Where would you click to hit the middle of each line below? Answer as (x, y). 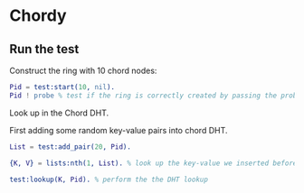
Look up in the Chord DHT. (59, 113)
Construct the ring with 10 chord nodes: (83, 70)
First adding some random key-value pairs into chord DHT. (119, 130)
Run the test (44, 49)
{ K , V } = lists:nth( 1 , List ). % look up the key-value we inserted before (153, 163)
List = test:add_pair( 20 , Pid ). (70, 147)
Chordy (38, 16)
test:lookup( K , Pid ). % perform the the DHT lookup (109, 179)
